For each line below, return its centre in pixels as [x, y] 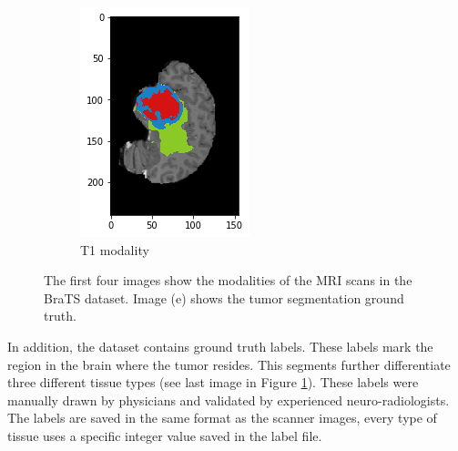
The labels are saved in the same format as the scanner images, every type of [222, 418]
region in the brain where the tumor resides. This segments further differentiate [229, 364]
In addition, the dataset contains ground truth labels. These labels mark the [220, 346]
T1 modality [115, 249]
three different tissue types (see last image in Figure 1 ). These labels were [213, 382]
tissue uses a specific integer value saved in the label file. [165, 435]
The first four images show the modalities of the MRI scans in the [228, 280]
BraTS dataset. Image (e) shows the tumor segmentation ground [224, 297]
